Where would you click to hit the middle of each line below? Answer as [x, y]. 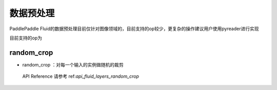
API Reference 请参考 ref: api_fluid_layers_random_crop [81, 76]
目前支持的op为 [26, 38]
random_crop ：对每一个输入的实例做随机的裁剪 [73, 64]
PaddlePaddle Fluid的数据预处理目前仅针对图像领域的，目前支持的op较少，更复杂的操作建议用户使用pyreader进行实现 [134, 29]
